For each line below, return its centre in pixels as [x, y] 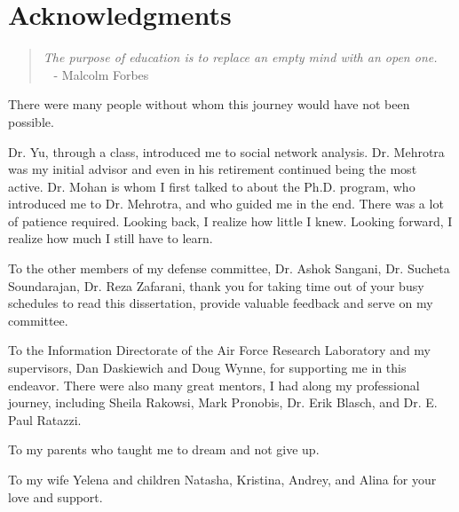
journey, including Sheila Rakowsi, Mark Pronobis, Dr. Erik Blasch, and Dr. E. [223, 402]
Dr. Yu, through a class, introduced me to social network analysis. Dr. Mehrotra [226, 151]
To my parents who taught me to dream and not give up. [164, 449]
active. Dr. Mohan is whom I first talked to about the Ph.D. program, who [212, 186]
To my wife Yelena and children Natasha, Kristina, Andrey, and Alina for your [222, 479]
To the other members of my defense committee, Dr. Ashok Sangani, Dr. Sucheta [229, 268]
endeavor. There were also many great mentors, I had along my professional [214, 385]
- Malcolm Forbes [101, 74]
